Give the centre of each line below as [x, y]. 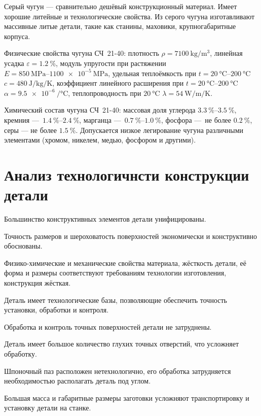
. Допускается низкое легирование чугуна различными [160, 130]
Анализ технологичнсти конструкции [127, 174]
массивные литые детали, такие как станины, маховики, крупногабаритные [120, 26]
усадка [14, 63]
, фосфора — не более [196, 119]
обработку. [21, 353]
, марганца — [100, 119]
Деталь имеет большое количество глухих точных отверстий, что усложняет [122, 344]
